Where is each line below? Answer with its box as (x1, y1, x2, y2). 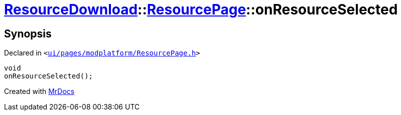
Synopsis (4, 27, 52, 40)
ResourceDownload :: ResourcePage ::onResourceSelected (4, 1, 398, 18)
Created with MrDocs (4, 87, 75, 96)
